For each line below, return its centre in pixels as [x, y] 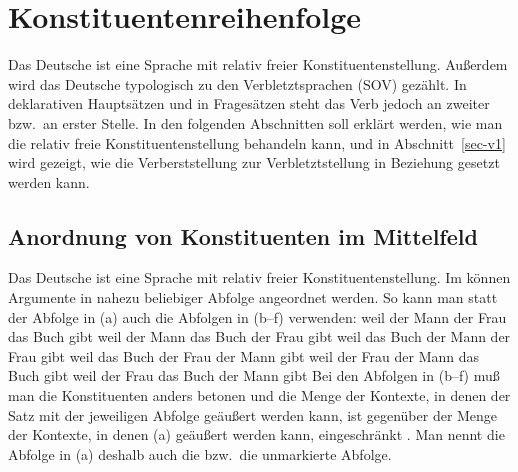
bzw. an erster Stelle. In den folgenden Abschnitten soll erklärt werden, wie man [255, 122]
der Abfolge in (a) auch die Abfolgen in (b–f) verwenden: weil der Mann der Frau [257, 316]
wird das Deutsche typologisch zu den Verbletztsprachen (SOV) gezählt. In [237, 83]
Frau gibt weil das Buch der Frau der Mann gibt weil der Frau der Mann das [244, 355]
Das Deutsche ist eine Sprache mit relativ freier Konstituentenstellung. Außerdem [258, 64]
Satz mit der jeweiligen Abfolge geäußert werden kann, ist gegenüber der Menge [253, 414]
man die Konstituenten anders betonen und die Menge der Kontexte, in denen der [259, 395]
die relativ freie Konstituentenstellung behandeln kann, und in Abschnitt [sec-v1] [257, 142]
